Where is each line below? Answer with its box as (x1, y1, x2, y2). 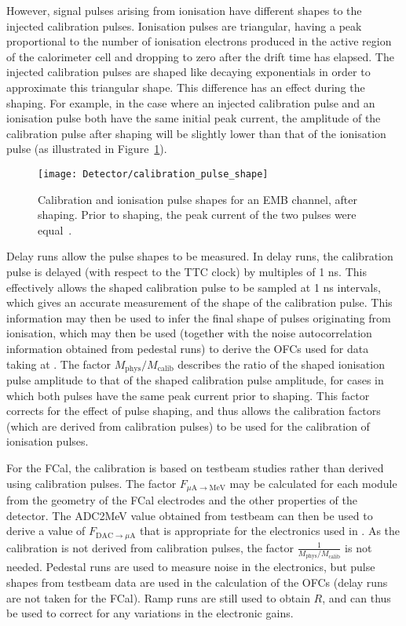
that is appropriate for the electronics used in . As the (140, 522, 401, 539)
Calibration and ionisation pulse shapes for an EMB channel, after (38, 191, 357, 207)
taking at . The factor (6, 355, 112, 372)
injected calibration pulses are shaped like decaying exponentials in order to (6, 64, 371, 80)
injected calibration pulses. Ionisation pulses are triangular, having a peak (6, 17, 362, 34)
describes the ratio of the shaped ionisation (177, 355, 385, 372)
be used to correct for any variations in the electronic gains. (6, 605, 294, 621)
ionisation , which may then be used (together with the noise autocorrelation (6, 325, 372, 341)
